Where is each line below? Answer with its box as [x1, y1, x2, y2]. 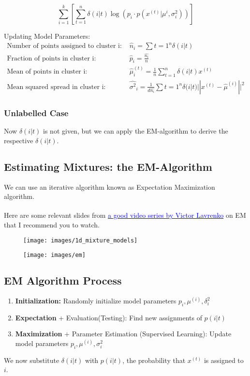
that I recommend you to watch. [4, 219, 100, 229]
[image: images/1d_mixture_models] [23, 237, 138, 244]
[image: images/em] [23, 252, 86, 259]
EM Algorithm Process [4, 273, 122, 288]
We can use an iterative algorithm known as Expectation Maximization [4, 181, 215, 192]
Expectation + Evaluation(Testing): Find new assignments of [15, 312, 202, 322]
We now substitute [4, 355, 59, 365]
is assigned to [204, 355, 244, 365]
